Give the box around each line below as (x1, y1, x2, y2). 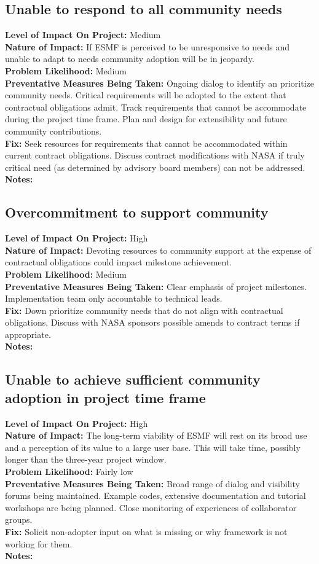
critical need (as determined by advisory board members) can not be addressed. (5, 160, 305, 173)
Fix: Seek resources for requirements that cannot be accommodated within (5, 136, 288, 149)
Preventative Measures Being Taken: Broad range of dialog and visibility (5, 477, 300, 490)
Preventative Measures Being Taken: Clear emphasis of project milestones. (5, 280, 307, 292)
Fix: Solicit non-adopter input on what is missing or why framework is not (5, 525, 288, 538)
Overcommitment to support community (5, 203, 269, 222)
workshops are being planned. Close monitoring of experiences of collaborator (5, 501, 297, 514)
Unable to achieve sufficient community (5, 370, 261, 389)
